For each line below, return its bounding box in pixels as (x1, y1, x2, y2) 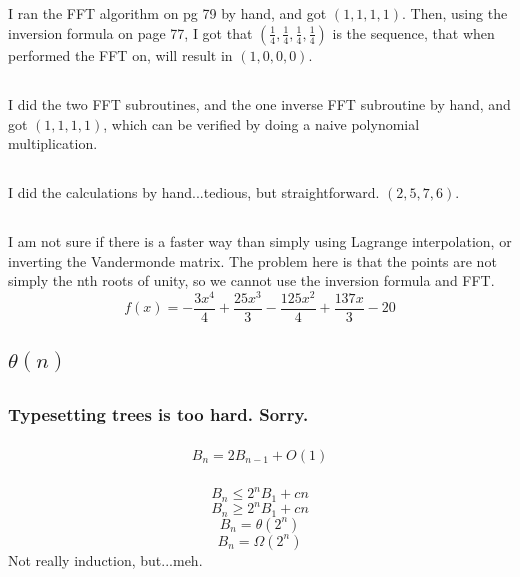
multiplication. (8, 133, 98, 154)
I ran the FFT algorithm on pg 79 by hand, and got (8, 3, 327, 24)
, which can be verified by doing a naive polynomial (103, 113, 420, 134)
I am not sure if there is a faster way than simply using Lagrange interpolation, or (8, 231, 512, 252)
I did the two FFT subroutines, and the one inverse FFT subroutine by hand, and (8, 93, 511, 114)
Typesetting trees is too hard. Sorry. (8, 401, 309, 426)
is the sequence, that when (332, 22, 495, 43)
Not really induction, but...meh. (8, 549, 203, 570)
